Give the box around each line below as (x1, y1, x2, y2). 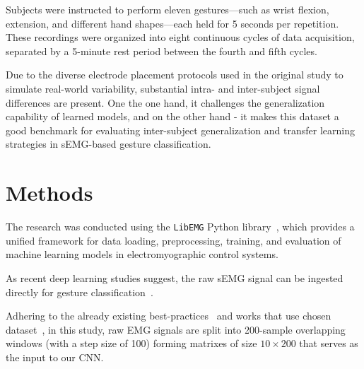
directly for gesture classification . (6, 284, 153, 299)
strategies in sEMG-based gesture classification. (6, 136, 211, 151)
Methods (6, 178, 93, 207)
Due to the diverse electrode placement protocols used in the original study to (6, 67, 344, 82)
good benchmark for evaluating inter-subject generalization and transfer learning (6, 122, 355, 137)
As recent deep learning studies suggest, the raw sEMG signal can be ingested (6, 270, 344, 285)
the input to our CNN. (6, 349, 104, 364)
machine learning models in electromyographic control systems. (6, 247, 278, 262)
